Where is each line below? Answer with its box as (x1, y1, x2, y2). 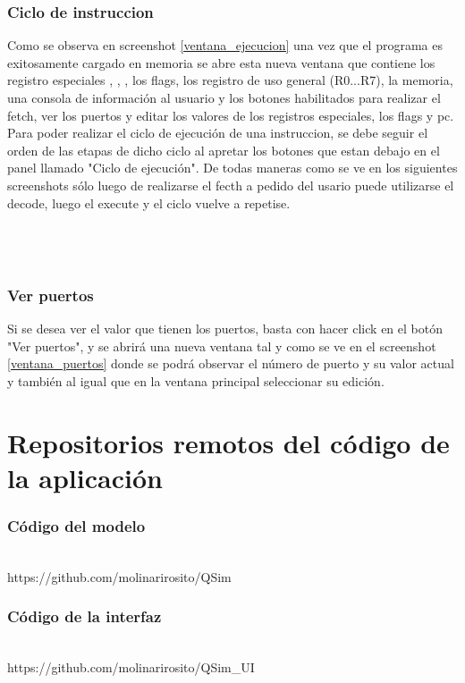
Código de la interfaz (7, 605, 162, 628)
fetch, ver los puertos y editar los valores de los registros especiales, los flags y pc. (7, 105, 454, 124)
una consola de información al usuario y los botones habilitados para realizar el (7, 89, 441, 106)
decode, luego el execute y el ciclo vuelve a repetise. (7, 193, 291, 212)
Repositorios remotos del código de (7, 424, 450, 460)
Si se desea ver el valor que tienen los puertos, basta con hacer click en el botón (7, 319, 443, 338)
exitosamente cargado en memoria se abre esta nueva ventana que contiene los (7, 53, 435, 72)
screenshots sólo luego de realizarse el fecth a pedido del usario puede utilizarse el (7, 175, 454, 194)
